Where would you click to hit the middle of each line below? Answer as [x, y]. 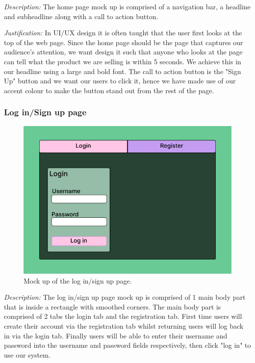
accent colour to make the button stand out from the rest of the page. [109, 90]
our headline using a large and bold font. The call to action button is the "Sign [123, 71]
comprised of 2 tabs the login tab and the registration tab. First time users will [123, 316]
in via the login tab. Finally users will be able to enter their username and [116, 335]
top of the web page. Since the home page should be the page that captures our [124, 42]
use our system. [27, 354]
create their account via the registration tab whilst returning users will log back [124, 326]
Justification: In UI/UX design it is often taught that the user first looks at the [123, 33]
